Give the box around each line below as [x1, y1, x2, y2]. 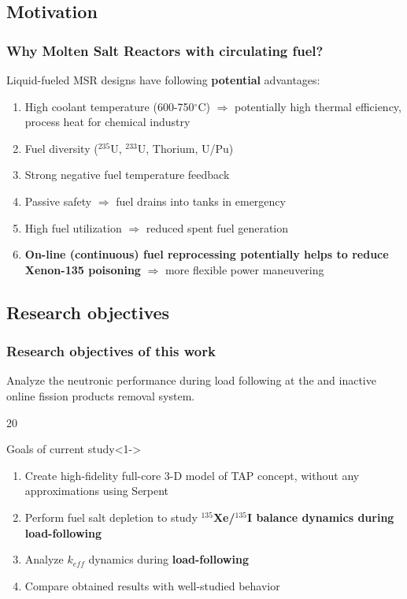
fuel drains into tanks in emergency [116, 192, 286, 209]
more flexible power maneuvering [165, 261, 324, 277]
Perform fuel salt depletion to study [24, 508, 198, 525]
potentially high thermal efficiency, [234, 98, 401, 114]
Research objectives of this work [6, 341, 216, 361]
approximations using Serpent [24, 482, 169, 499]
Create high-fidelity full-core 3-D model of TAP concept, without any [24, 467, 360, 483]
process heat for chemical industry [24, 113, 191, 130]
